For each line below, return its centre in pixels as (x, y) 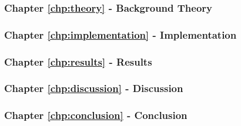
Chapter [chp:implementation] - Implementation (120, 34)
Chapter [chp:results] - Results (78, 61)
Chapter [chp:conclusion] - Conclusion (96, 115)
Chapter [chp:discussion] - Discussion (94, 88)
